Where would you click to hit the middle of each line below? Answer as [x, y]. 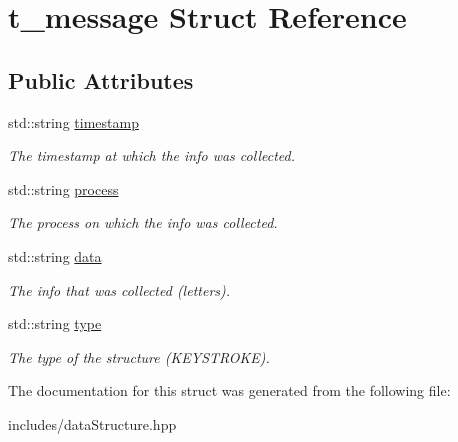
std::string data [55, 255]
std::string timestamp [73, 121]
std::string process [63, 188]
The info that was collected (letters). [119, 289]
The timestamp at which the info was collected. [151, 155]
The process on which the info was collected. [143, 222]
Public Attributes [101, 79]
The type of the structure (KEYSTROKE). [139, 356]
